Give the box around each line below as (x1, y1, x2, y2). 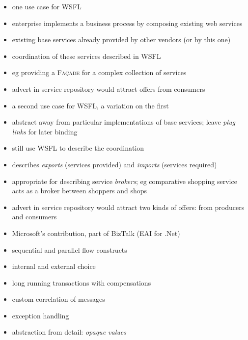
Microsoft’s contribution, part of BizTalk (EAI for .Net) (12, 228, 180, 238)
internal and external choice (12, 261, 96, 271)
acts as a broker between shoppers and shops (12, 185, 147, 196)
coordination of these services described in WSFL (12, 51, 161, 61)
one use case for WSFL (12, 1, 82, 11)
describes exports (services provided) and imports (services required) (12, 159, 217, 169)
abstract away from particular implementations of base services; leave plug (12, 117, 235, 127)
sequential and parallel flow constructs (12, 244, 127, 255)
